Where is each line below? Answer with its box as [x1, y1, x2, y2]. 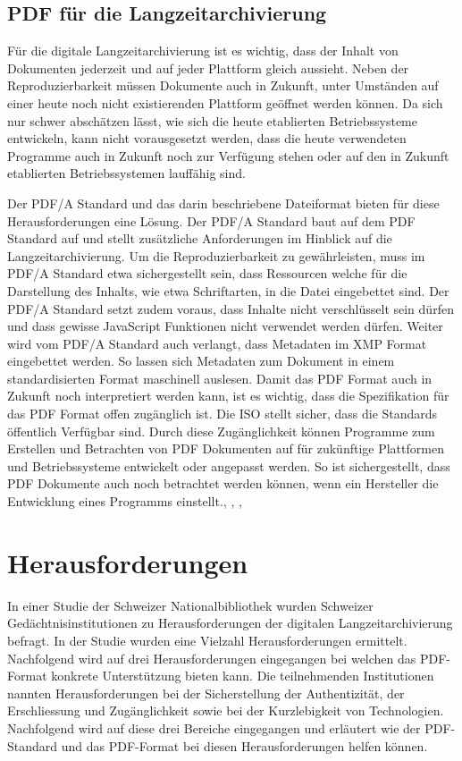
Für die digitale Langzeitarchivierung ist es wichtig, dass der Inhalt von [7, 41, 399, 60]
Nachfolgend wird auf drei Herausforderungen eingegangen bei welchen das [7, 648, 416, 667]
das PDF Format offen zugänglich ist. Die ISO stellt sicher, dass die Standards [7, 404, 438, 423]
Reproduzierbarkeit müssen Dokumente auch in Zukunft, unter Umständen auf [7, 76, 439, 95]
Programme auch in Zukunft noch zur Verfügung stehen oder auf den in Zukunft [7, 146, 449, 165]
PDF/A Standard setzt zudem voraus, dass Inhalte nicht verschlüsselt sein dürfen [7, 299, 454, 317]
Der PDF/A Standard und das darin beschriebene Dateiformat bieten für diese [7, 193, 440, 212]
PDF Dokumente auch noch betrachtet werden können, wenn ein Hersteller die [7, 474, 439, 493]
